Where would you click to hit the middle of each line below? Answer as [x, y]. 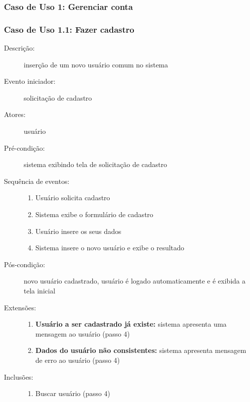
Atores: [15, 114]
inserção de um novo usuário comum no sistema [96, 64]
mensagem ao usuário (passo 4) [83, 333]
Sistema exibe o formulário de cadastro [94, 214]
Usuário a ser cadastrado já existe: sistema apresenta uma [131, 324]
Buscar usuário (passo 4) [73, 393]
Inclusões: [19, 376]
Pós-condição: [25, 264]
